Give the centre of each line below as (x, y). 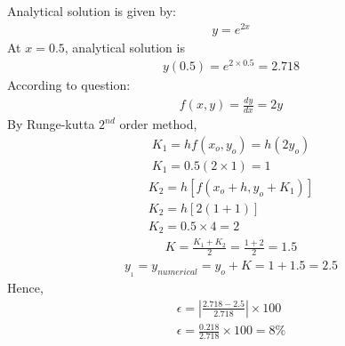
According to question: (69, 85)
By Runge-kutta (51, 124)
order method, (158, 124)
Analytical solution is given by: (92, 11)
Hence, (25, 288)
